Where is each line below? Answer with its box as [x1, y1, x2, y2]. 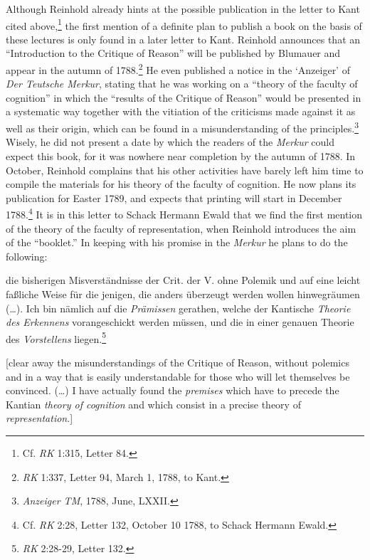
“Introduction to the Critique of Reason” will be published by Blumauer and [6, 46, 341, 60]
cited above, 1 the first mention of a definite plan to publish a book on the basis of [6, 16, 362, 33]
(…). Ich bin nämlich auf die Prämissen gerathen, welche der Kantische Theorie [6, 300, 351, 315]
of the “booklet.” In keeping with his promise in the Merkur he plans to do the [6, 235, 348, 250]
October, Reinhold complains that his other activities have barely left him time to [6, 162, 364, 177]
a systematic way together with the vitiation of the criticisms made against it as [6, 104, 356, 119]
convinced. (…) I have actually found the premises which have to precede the [6, 383, 339, 398]
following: [6, 248, 48, 263]
